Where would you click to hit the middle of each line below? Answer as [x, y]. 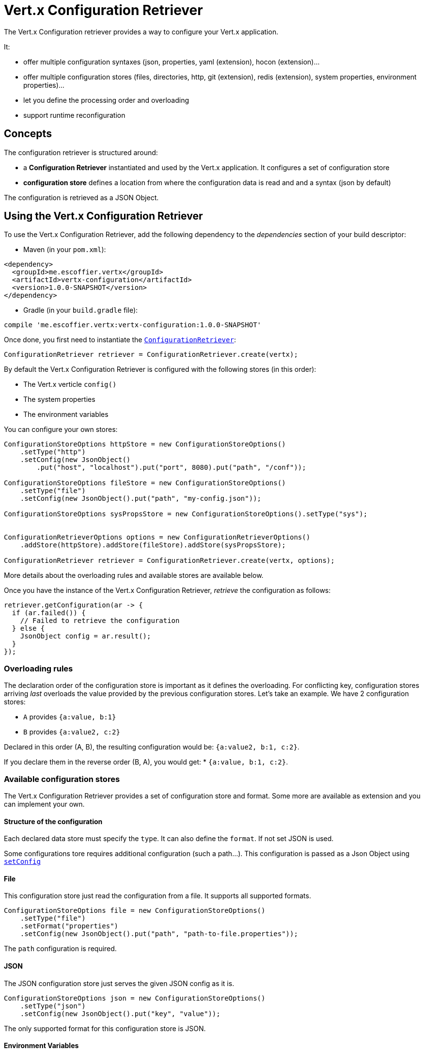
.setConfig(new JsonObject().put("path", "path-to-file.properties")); [159, 934]
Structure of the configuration [53, 821]
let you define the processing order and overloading [106, 100]
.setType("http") [53, 452]
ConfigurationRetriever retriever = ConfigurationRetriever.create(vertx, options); [169, 561]
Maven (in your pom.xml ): [65, 250]
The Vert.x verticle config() [70, 384]
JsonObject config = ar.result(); [86, 636]
